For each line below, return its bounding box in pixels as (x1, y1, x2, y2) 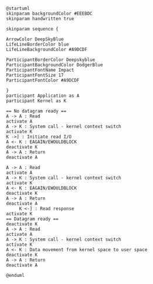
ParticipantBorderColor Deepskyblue (6, 57, 95, 63)
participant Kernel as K (6, 98, 67, 104)
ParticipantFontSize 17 (6, 72, 64, 78)
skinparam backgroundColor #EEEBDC (6, 11, 93, 16)
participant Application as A (6, 93, 80, 99)
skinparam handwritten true (6, 16, 75, 22)
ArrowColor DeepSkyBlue (6, 36, 64, 42)
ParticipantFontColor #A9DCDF (6, 77, 80, 83)
